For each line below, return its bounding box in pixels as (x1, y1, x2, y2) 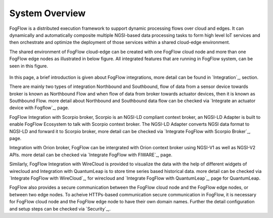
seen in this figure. (9, 63, 48, 69)
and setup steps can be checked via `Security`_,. (9, 205, 111, 212)
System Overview (9, 8, 86, 19)
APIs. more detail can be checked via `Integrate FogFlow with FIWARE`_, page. (9, 152, 173, 158)
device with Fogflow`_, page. (9, 105, 69, 111)
